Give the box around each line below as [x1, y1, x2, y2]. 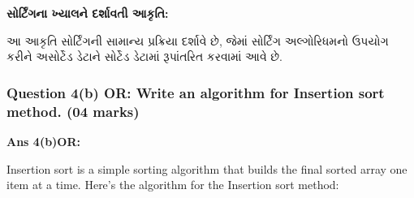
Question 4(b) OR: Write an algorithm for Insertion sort [6, 82, 385, 102]
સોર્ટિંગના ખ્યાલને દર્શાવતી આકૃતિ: [6, 5, 169, 21]
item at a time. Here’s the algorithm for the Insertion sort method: [6, 176, 339, 193]
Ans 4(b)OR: [6, 132, 80, 149]
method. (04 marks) [6, 101, 140, 121]
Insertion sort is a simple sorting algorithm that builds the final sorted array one [6, 160, 408, 177]
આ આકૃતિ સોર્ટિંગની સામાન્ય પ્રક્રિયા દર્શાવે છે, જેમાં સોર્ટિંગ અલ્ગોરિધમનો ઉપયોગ [6, 32, 389, 49]
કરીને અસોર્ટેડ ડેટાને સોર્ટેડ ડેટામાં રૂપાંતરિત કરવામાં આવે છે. [6, 48, 283, 65]
